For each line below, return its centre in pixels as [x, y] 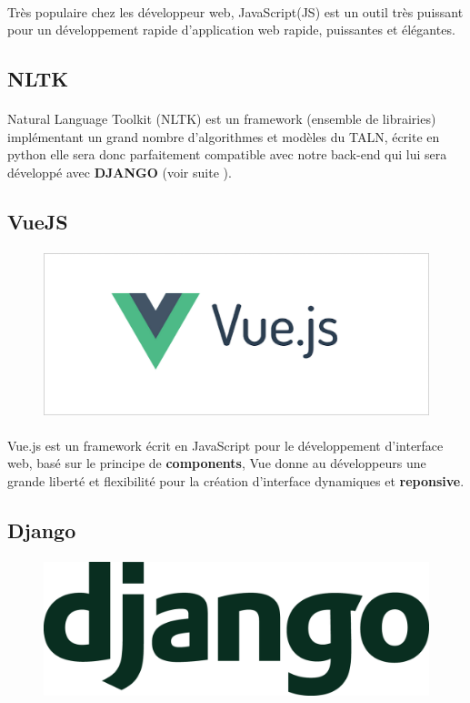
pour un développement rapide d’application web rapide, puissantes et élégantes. [231, 30]
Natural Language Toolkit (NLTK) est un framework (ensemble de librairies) [222, 119]
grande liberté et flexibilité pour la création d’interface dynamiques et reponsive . [236, 480]
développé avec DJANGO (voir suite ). [120, 172]
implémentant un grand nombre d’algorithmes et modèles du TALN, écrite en [224, 136]
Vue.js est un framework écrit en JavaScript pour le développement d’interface [225, 445]
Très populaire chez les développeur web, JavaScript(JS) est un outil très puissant [235, 11]
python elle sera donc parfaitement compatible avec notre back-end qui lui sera [227, 154]
